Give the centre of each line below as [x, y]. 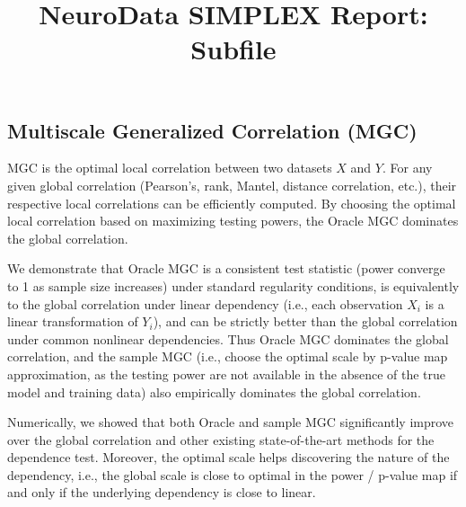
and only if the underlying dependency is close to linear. [162, 492]
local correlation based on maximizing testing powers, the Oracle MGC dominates [233, 221]
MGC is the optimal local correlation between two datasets [170, 168]
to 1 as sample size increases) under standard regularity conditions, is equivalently [233, 285]
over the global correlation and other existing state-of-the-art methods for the [221, 439]
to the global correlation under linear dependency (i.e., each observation [205, 303]
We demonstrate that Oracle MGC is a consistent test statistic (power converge [226, 268]
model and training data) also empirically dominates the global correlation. [214, 391]
